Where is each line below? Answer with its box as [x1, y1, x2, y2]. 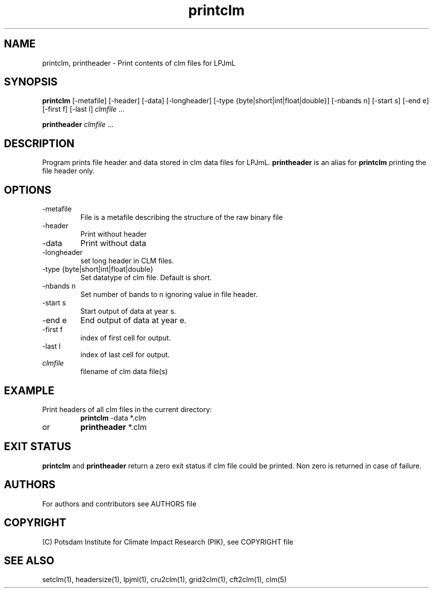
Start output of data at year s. [80, 307, 176, 316]
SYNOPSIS [4, 76, 58, 88]
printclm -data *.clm [80, 413, 146, 422]
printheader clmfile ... [42, 120, 114, 129]
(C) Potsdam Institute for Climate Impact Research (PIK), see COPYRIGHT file [42, 537, 294, 546]
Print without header [80, 230, 147, 239]
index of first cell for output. [80, 334, 171, 342]
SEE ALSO [4, 554, 54, 567]
